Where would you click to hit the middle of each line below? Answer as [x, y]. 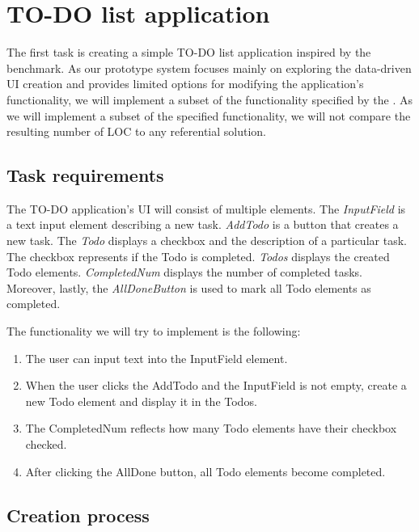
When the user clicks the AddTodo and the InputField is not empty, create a [216, 385]
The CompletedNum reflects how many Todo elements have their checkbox [211, 428]
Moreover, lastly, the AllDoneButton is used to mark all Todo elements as [189, 287]
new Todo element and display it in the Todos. [141, 401]
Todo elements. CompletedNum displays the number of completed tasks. [185, 272]
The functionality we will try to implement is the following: [154, 331]
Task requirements [85, 175]
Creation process [78, 515]
